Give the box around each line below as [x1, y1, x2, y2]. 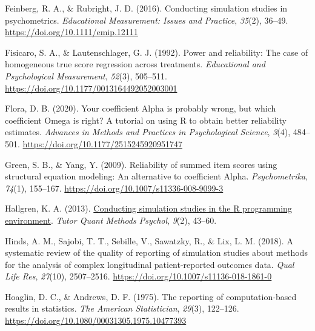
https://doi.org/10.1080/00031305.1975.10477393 [5, 314, 187, 327]
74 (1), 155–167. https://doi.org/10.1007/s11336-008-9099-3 [5, 181, 224, 194]
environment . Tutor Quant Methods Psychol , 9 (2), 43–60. [5, 213, 217, 226]
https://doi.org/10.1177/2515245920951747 [22, 137, 182, 150]
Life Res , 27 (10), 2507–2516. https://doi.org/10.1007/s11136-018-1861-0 [5, 270, 272, 283]
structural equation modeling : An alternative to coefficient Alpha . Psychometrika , [5, 170, 308, 182]
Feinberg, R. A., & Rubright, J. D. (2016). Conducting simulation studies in [5, 2, 288, 14]
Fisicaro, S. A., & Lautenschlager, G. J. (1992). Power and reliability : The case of [5, 45, 308, 58]
